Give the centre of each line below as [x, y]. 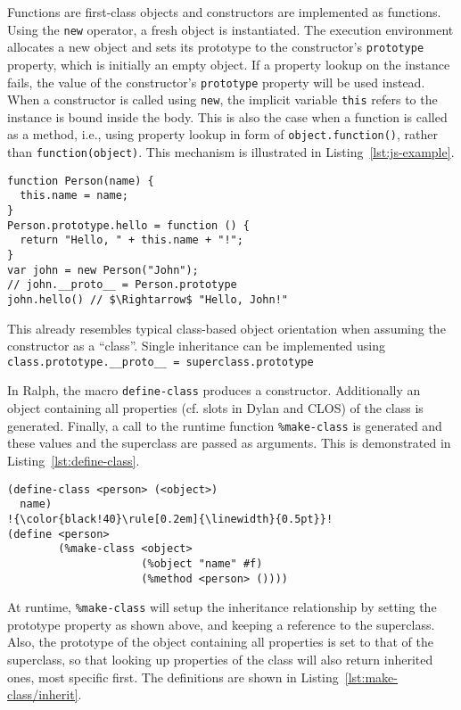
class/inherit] [43, 694]
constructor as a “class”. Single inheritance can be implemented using [196, 346]
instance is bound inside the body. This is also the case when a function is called [227, 116]
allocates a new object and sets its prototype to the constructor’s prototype [216, 47]
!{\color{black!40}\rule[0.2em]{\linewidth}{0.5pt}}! [170, 519]
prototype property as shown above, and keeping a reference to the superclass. [221, 624]
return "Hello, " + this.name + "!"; [132, 240]
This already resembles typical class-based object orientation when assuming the [226, 328]
